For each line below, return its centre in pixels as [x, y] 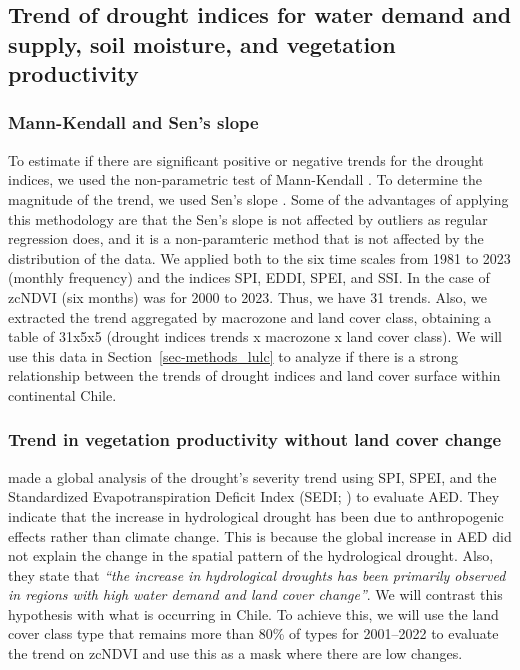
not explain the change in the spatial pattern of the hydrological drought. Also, [251, 555]
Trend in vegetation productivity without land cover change [255, 439]
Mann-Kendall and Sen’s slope [133, 122]
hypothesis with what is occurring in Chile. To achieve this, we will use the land [253, 613]
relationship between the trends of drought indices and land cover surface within [254, 375]
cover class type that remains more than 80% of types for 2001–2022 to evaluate [253, 633]
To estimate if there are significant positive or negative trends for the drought [246, 159]
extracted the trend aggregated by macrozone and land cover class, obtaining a [250, 316]
